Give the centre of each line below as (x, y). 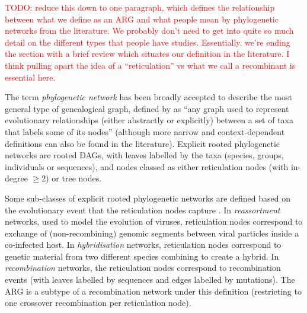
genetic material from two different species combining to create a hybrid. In (142, 256)
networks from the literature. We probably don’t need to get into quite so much (149, 31)
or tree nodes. (77, 178)
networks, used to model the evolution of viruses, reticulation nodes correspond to (154, 221)
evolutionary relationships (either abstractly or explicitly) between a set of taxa (149, 120)
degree (16, 178)
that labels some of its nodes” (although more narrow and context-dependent (145, 131)
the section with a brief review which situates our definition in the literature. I (147, 54)
